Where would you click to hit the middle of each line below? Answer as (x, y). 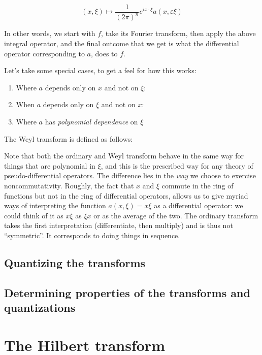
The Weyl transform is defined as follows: (69, 138)
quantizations (40, 308)
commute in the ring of (198, 185)
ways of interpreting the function (55, 205)
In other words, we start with (50, 33)
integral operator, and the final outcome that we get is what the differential (122, 43)
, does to (104, 53)
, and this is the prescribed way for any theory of (177, 165)
